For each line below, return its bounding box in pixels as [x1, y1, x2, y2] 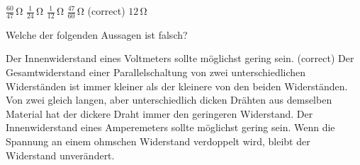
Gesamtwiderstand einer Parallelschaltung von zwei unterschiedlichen [6, 65, 306, 80]
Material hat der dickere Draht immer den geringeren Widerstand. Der [6, 106, 313, 121]
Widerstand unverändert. [6, 147, 115, 162]
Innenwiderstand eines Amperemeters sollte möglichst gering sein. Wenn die [6, 120, 335, 135]
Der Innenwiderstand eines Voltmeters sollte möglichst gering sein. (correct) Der [6, 51, 354, 66]
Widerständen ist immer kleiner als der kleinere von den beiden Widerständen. [6, 78, 348, 93]
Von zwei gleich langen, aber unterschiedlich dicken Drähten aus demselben [6, 92, 332, 107]
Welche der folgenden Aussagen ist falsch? [6, 27, 188, 42]
